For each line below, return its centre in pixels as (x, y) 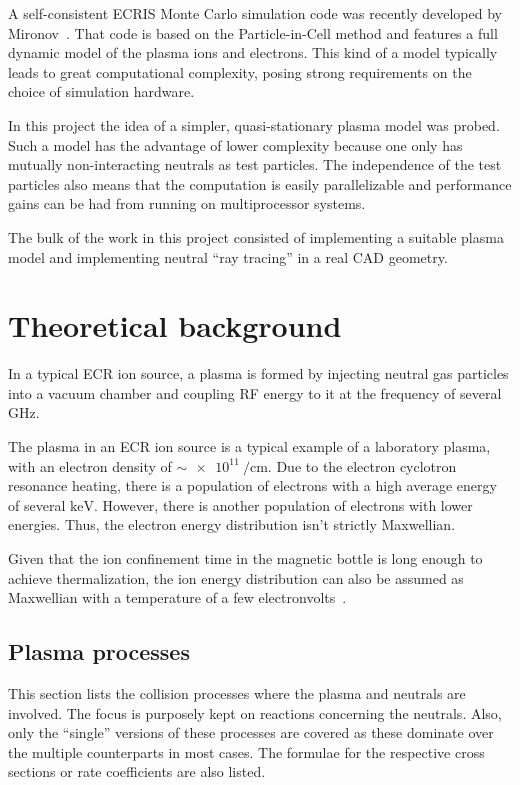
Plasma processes (99, 651)
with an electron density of (90, 465)
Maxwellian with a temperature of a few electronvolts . (177, 597)
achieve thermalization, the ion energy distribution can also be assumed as (236, 577)
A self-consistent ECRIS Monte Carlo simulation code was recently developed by (255, 13)
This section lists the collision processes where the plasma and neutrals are (237, 692)
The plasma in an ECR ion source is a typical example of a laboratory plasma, (249, 446)
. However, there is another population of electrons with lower (283, 504)
